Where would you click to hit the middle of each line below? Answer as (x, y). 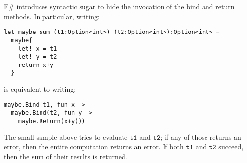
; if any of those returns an (201, 137)
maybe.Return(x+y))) (52, 121)
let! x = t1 (38, 49)
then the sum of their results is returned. (66, 156)
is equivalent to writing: (40, 89)
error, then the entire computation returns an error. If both (94, 147)
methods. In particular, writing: (52, 16)
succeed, (231, 147)
